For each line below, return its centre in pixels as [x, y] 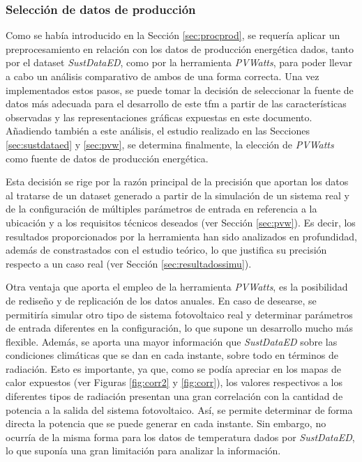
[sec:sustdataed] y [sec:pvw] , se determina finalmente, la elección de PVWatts [170, 144]
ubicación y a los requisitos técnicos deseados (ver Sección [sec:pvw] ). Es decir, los [181, 222]
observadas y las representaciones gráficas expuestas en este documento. [159, 117]
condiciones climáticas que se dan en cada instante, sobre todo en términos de [172, 355]
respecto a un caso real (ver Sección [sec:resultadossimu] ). [129, 263]
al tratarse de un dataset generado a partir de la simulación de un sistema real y [178, 195]
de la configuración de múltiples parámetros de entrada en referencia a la [161, 209]
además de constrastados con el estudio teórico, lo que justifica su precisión [166, 250]
